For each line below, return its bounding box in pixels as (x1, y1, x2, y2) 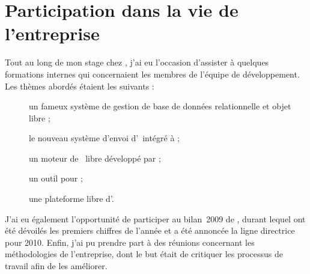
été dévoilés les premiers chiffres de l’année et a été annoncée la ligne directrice (5, 224, 295, 237)
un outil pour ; (29, 172, 83, 184)
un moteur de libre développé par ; (29, 151, 161, 164)
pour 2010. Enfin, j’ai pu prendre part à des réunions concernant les (5, 236, 255, 248)
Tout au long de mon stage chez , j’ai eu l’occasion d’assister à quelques (5, 56, 269, 68)
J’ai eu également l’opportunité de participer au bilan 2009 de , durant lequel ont (5, 212, 306, 225)
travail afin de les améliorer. (5, 260, 108, 272)
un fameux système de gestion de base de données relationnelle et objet (29, 100, 291, 112)
